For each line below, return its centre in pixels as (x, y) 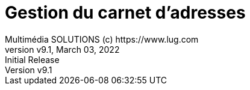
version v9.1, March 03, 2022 (62, 49)
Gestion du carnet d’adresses (125, 13)
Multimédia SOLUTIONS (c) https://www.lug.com (102, 39)
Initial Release (32, 59)
